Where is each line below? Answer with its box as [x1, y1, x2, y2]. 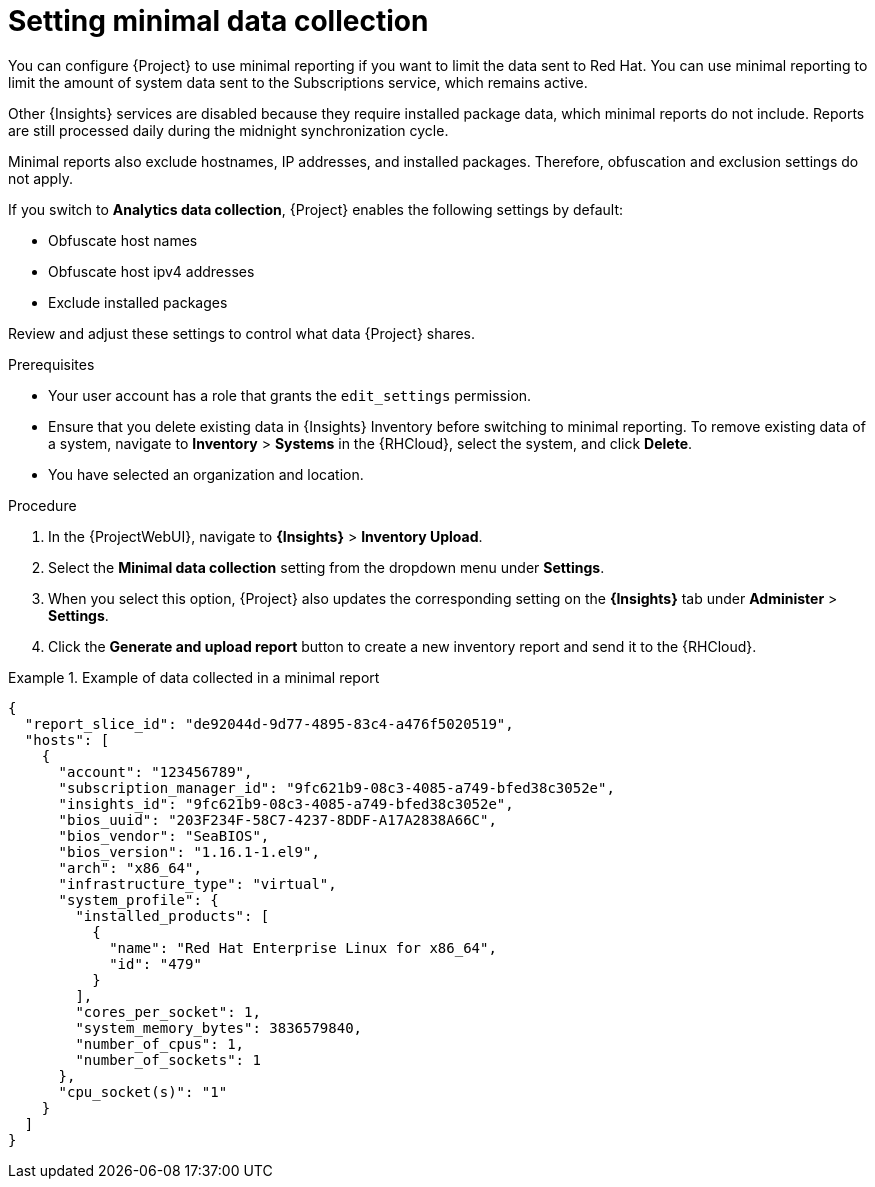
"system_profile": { [58, 891, 219, 908]
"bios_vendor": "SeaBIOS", [58, 827, 270, 844]
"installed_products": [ [75, 907, 270, 924]
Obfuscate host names [48, 231, 198, 249]
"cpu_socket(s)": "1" [58, 1083, 228, 1100]
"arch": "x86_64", [58, 859, 202, 876]
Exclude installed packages [48, 293, 228, 311]
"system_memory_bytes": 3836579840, [75, 1019, 363, 1036]
